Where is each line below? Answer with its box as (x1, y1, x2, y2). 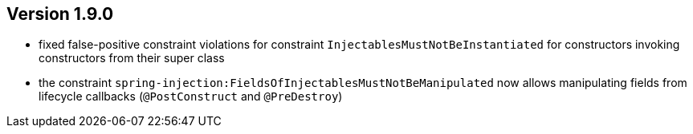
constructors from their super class (39, 51, 225, 65)
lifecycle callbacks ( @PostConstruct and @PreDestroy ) (39, 89, 343, 104)
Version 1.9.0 (6, 4, 114, 24)
